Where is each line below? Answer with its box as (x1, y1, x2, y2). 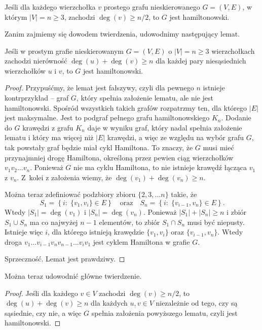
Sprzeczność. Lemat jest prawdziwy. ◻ (5, 253, 125, 264)
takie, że (171, 189, 197, 200)
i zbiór (227, 207, 247, 217)
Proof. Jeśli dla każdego (5, 287, 78, 298)
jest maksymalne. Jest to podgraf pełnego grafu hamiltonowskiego (5, 112, 210, 123)
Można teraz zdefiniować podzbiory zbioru (5, 189, 136, 200)
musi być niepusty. (187, 216, 245, 227)
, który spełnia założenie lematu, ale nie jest (76, 92, 213, 103)
